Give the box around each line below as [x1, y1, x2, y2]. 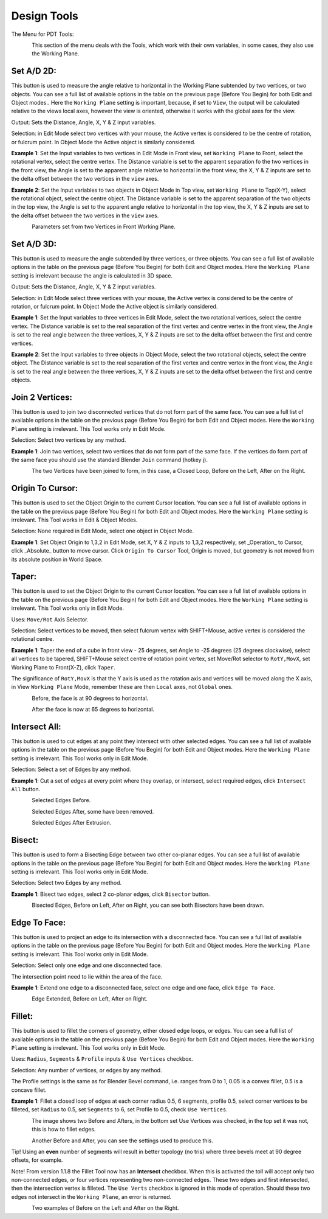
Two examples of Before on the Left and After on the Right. [32, 1204, 179, 1212]
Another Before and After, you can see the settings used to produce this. [32, 1137, 214, 1144]
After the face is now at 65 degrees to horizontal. [32, 706, 155, 713]
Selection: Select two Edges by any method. [11, 879, 122, 887]
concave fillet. [11, 1086, 47, 1094]
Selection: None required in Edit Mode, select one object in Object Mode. [11, 527, 194, 535]
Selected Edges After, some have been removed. [32, 808, 154, 815]
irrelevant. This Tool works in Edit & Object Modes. [11, 516, 138, 523]
